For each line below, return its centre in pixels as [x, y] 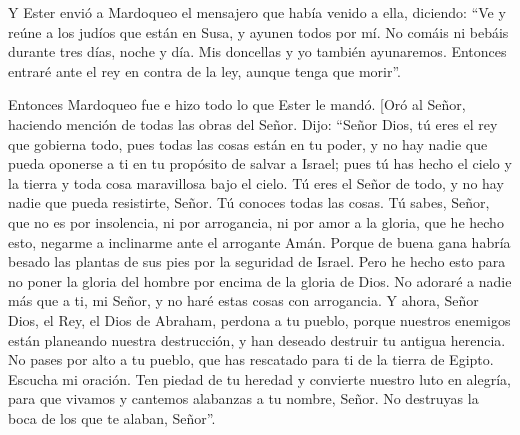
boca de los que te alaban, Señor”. [112, 417]
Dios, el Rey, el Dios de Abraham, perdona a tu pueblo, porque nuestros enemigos [259, 319]
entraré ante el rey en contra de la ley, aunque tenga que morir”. [204, 70]
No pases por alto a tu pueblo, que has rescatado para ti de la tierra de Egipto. [251, 359]
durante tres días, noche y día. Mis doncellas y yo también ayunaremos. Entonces [257, 51]
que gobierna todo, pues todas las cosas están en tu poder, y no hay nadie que [248, 143]
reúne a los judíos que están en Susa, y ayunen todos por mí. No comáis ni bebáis [258, 31]
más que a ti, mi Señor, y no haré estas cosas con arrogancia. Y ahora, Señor [243, 300]
